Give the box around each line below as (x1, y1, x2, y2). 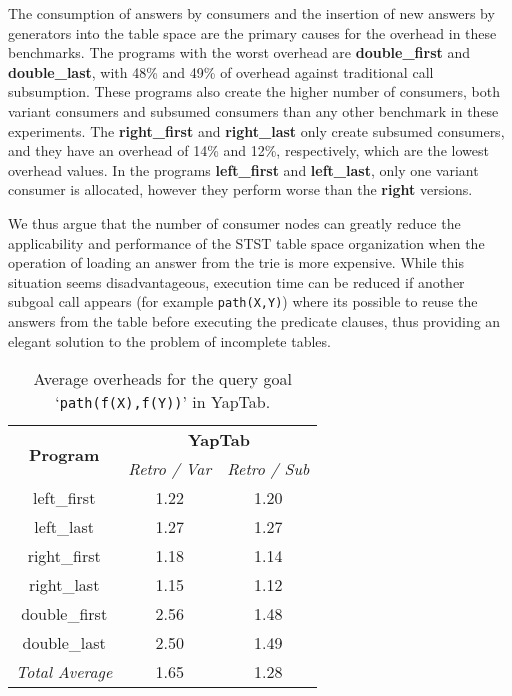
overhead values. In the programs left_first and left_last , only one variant (8, 159, 479, 180)
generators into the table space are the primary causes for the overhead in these (8, 22, 497, 43)
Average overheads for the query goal (33, 367, 292, 391)
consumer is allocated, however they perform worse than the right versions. (8, 179, 473, 200)
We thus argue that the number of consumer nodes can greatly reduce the (8, 212, 461, 233)
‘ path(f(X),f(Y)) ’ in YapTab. (55, 390, 271, 414)
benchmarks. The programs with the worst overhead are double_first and (8, 42, 471, 63)
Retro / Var (128, 457, 212, 481)
